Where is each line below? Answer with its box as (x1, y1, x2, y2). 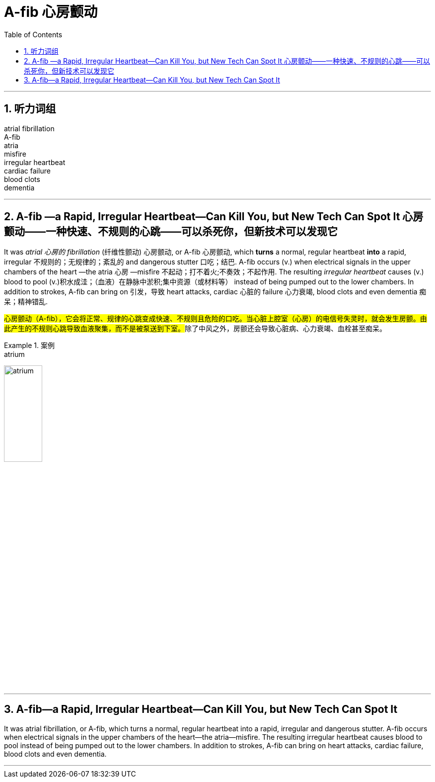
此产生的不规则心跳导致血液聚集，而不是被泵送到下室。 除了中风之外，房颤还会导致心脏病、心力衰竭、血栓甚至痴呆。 (4, 324, 386, 333)
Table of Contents (4, 30, 63, 39)
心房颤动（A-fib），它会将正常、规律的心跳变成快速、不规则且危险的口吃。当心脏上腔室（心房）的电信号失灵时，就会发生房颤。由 (4, 314, 427, 323)
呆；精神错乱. (4, 297, 48, 306)
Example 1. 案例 (4, 341, 55, 350)
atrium (4, 350, 25, 359)
